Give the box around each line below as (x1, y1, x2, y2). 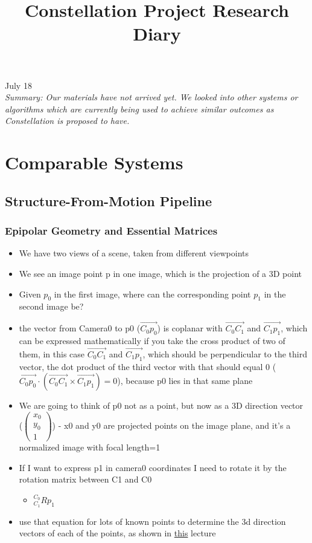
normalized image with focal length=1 (19, 441, 161, 454)
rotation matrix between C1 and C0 (19, 473, 152, 486)
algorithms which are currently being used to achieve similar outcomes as (5, 102, 274, 115)
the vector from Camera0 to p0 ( (19, 322, 141, 334)
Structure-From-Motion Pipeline (5, 191, 212, 210)
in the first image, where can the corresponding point (54, 287, 251, 300)
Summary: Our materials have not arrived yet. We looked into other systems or (5, 91, 298, 103)
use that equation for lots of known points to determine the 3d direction (19, 515, 286, 527)
